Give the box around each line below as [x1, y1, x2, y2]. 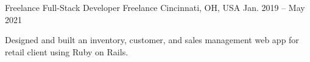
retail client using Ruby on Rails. [5, 45, 129, 58]
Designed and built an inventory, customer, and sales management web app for [5, 33, 299, 46]
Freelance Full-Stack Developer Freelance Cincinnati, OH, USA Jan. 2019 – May [5, 1, 305, 13]
